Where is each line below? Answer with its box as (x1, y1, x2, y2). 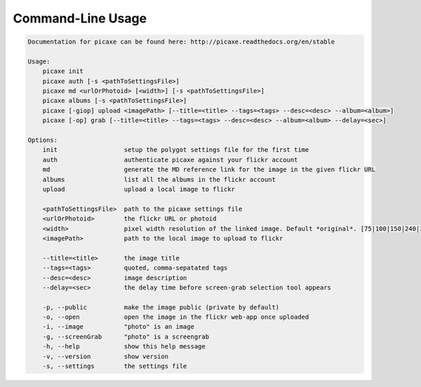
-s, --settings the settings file (42, 362, 187, 370)
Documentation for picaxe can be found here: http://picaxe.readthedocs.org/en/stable (27, 38, 335, 46)
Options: (27, 136, 58, 144)
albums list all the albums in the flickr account (42, 176, 276, 183)
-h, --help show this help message (42, 343, 206, 350)
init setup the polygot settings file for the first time (42, 146, 309, 154)
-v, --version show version (42, 352, 168, 360)
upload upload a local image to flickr (42, 185, 235, 193)
